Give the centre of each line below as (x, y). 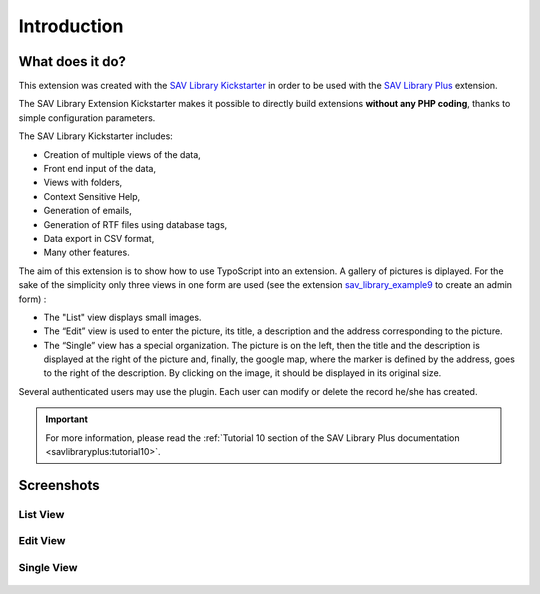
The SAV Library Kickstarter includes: (96, 136)
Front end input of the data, (100, 169)
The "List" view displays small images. (122, 317)
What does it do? (72, 61)
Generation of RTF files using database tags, (135, 224)
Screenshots (59, 485)
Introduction (71, 26)
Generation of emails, (87, 211)
